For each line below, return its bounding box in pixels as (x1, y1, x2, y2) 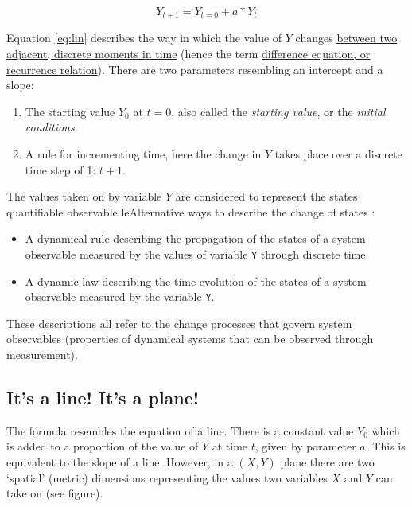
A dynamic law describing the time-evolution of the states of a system (25, 272, 367, 289)
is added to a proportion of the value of (6, 438, 199, 454)
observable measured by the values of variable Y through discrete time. (25, 245, 369, 262)
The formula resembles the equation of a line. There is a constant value (6, 422, 354, 439)
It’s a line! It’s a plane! (6, 385, 200, 410)
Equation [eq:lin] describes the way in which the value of (6, 29, 282, 46)
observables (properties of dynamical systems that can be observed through (6, 330, 374, 347)
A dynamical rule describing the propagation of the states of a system (25, 230, 366, 247)
